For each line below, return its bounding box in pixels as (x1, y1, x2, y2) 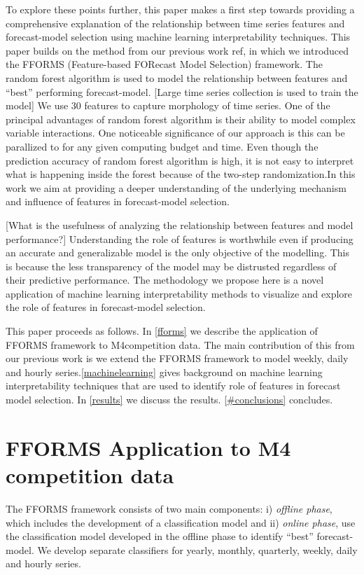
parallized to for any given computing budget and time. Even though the (6, 139, 318, 153)
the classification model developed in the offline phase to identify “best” (6, 529, 314, 543)
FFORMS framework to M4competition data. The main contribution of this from (6, 337, 355, 352)
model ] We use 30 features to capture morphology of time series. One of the (6, 98, 330, 113)
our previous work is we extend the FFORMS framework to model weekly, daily (6, 351, 349, 366)
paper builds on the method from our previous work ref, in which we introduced (6, 43, 349, 57)
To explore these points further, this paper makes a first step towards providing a (6, 2, 355, 16)
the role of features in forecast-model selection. (6, 300, 206, 314)
